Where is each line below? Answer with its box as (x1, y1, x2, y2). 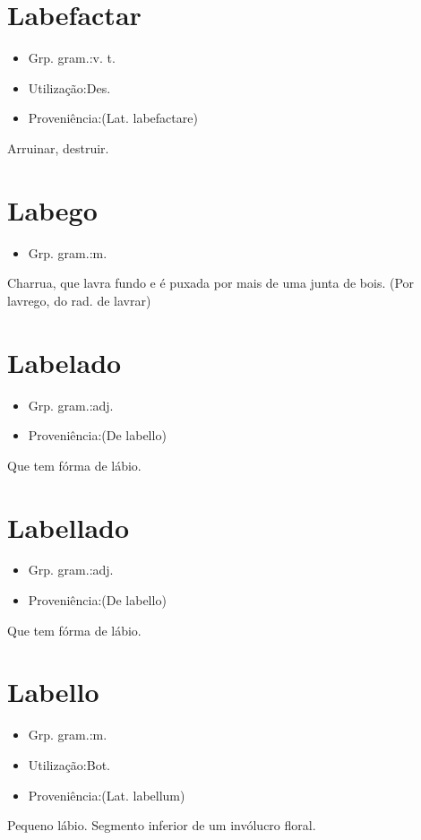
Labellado (7, 508, 130, 545)
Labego (7, 191, 98, 228)
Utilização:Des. (28, 78, 111, 97)
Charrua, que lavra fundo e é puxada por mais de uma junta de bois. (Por (7, 273, 415, 292)
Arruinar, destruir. (7, 138, 109, 157)
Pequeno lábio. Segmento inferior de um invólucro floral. (7, 816, 316, 835)
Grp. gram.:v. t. (28, 48, 116, 67)
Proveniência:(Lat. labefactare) (28, 108, 198, 127)
